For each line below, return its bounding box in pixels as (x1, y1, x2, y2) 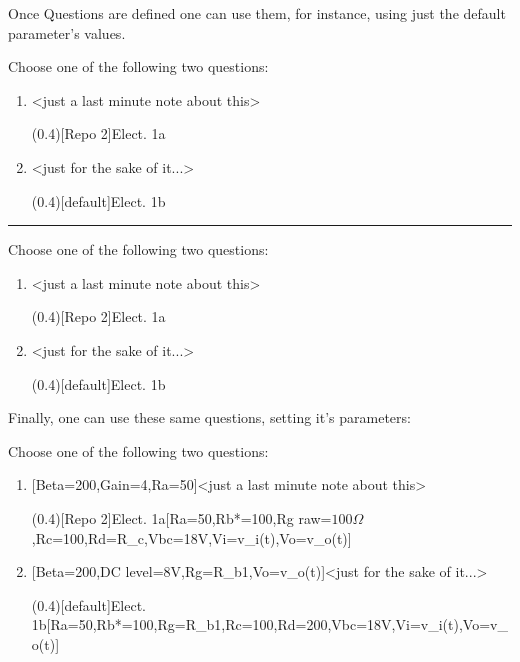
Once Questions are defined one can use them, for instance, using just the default (8, 3, 506, 23)
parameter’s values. (8, 22, 126, 43)
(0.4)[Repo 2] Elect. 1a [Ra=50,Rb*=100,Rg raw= (31, 507, 332, 528)
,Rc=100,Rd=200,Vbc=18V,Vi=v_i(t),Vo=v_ (221, 614, 508, 635)
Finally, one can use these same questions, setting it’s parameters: (8, 407, 411, 428)
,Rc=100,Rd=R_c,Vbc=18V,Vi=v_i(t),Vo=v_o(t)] (31, 527, 352, 548)
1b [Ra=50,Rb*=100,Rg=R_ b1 (31, 614, 222, 635)
